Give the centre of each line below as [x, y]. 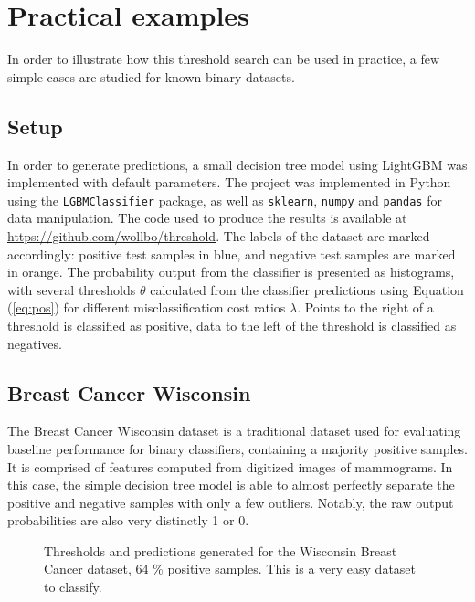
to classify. [73, 587]
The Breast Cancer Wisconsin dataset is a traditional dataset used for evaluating [234, 431]
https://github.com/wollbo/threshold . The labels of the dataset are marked [219, 235]
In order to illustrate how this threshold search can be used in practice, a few [224, 59]
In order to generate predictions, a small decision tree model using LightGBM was [237, 164]
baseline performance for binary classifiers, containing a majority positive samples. [238, 448]
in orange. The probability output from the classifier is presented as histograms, [231, 272]
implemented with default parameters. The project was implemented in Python [229, 182]
